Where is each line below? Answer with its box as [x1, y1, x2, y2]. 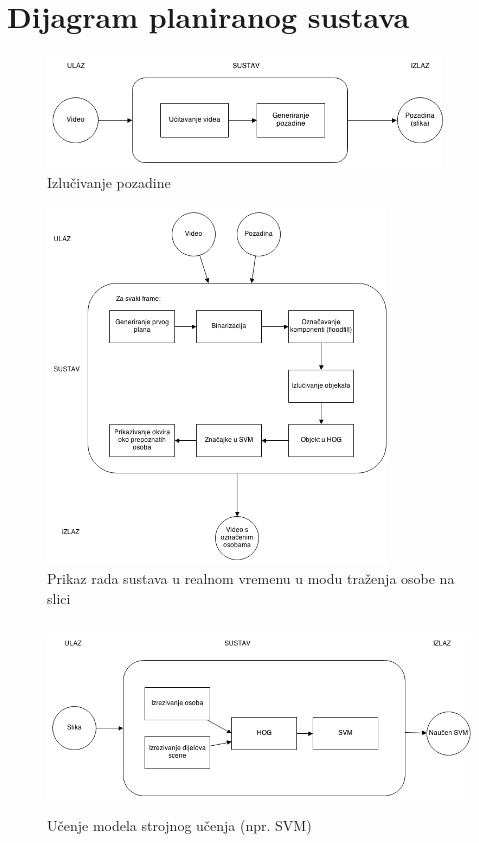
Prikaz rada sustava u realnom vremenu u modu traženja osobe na [47, 568, 455, 589]
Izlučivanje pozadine [47, 172, 171, 193]
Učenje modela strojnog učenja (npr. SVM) [47, 815, 312, 836]
